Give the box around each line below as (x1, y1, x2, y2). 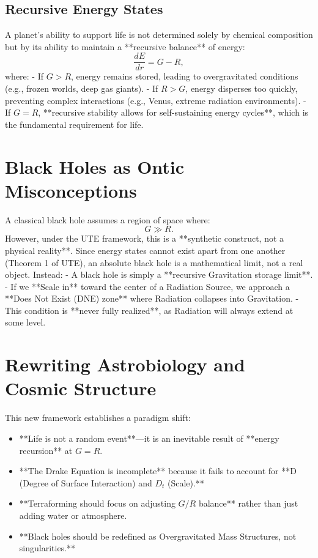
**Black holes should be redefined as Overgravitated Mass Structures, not (19, 529, 297, 542)
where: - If (5, 70, 44, 83)
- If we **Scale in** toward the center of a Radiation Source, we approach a (5, 280, 290, 292)
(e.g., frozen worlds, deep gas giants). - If (5, 82, 158, 95)
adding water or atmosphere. (19, 508, 127, 521)
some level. (5, 316, 46, 329)
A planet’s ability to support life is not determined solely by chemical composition (5, 28, 313, 41)
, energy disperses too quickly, (185, 82, 298, 95)
